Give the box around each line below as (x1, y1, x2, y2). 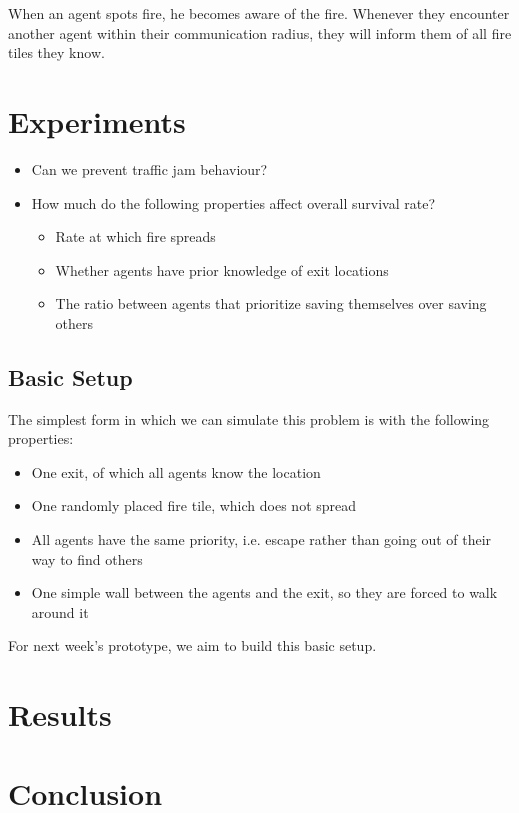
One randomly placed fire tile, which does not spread (31, 495, 357, 516)
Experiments (8, 100, 186, 141)
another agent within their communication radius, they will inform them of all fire (8, 22, 512, 43)
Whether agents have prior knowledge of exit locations (55, 259, 389, 280)
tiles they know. (8, 42, 105, 63)
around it (31, 601, 89, 622)
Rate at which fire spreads (55, 226, 216, 247)
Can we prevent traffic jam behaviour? (31, 158, 268, 179)
